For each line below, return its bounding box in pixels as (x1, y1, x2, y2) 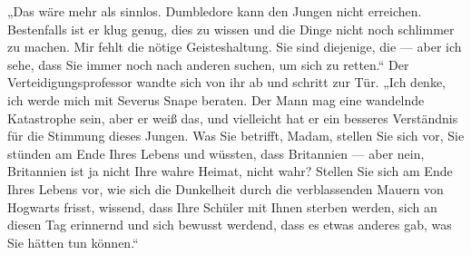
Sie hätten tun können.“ (7, 232, 139, 251)
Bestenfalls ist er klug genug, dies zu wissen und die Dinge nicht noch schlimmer (7, 19, 455, 38)
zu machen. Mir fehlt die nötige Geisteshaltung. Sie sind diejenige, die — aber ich (7, 37, 462, 56)
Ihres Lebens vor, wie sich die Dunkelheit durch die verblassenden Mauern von (7, 179, 444, 198)
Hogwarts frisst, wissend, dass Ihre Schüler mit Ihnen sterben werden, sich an (7, 197, 437, 216)
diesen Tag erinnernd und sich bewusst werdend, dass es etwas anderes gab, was (7, 215, 452, 234)
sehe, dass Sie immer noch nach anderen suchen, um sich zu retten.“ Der (7, 54, 409, 74)
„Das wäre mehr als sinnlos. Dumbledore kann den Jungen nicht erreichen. (7, 2, 422, 20)
